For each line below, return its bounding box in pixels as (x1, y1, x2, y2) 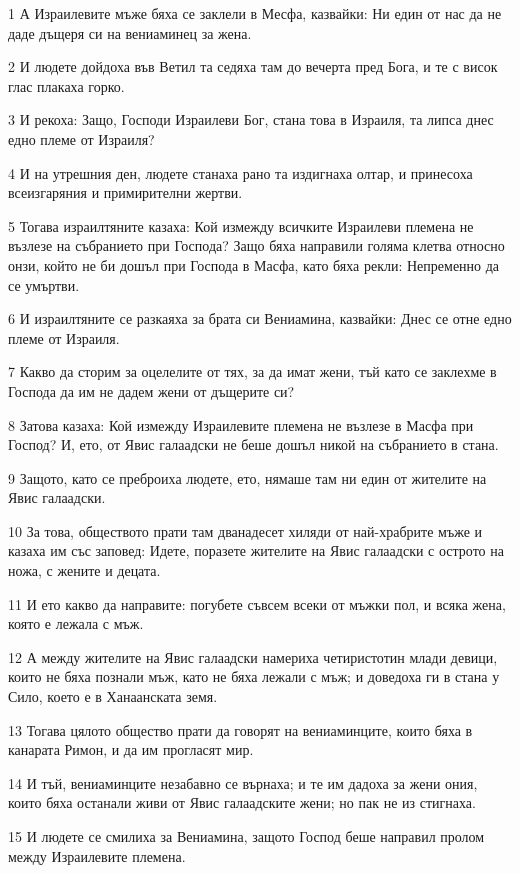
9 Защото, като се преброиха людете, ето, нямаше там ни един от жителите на (8, 467, 487, 488)
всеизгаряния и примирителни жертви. (8, 182, 243, 203)
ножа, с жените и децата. (8, 560, 161, 581)
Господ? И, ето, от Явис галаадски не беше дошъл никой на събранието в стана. (8, 434, 499, 455)
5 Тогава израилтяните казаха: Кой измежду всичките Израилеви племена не (8, 215, 474, 236)
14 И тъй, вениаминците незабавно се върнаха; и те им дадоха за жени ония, (8, 772, 478, 793)
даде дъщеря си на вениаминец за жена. (8, 22, 252, 43)
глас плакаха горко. (8, 75, 125, 96)
